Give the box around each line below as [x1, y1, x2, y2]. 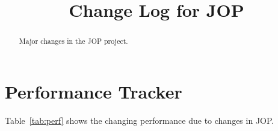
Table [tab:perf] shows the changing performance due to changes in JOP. [5, 114, 274, 126]
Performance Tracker [5, 79, 182, 103]
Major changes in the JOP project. [19, 36, 128, 46]
